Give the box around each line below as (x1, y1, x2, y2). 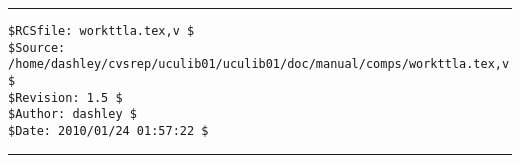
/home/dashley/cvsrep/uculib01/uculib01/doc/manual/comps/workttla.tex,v (8, 57, 510, 72)
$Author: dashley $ (8, 107, 137, 122)
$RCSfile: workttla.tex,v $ (8, 24, 195, 38)
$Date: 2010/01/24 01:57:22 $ (8, 123, 209, 138)
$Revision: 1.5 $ (8, 90, 123, 105)
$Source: (8, 40, 66, 55)
